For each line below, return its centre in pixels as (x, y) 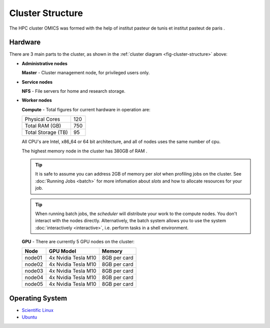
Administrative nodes (44, 63)
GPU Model (62, 251)
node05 (34, 284)
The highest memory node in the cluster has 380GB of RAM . (84, 151)
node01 (33, 258)
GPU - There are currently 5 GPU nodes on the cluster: (78, 242)
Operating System (38, 298)
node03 (34, 271)
